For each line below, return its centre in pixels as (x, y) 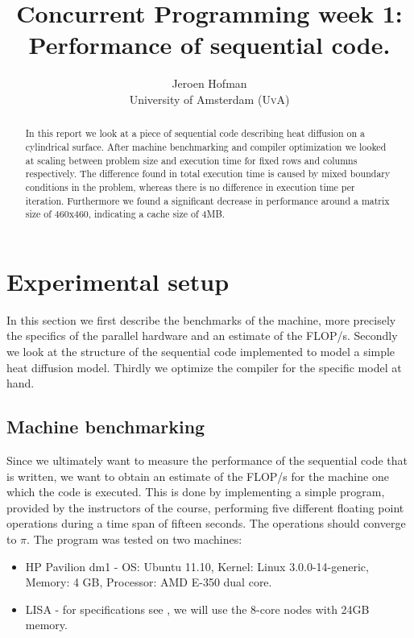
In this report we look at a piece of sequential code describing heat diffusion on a (195, 133)
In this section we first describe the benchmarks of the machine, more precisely (201, 319)
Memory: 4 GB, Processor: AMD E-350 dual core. (149, 582)
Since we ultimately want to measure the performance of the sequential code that (207, 460)
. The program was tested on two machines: (135, 539)
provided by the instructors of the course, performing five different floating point (205, 507)
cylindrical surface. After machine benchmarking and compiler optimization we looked (206, 146)
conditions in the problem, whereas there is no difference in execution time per (190, 186)
